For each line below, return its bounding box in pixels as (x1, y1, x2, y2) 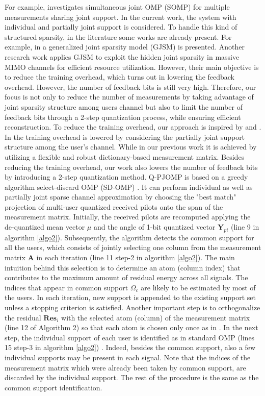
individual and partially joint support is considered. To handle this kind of (5, 21, 237, 32)
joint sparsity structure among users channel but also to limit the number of (5, 101, 243, 112)
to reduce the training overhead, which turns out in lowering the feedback (5, 71, 235, 82)
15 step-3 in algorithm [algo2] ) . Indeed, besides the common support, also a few (5, 342, 256, 353)
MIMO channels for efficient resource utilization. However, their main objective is (5, 61, 259, 72)
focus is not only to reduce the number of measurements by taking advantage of (5, 91, 254, 102)
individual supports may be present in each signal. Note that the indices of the (5, 352, 251, 362)
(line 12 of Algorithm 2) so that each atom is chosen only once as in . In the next (5, 322, 258, 333)
